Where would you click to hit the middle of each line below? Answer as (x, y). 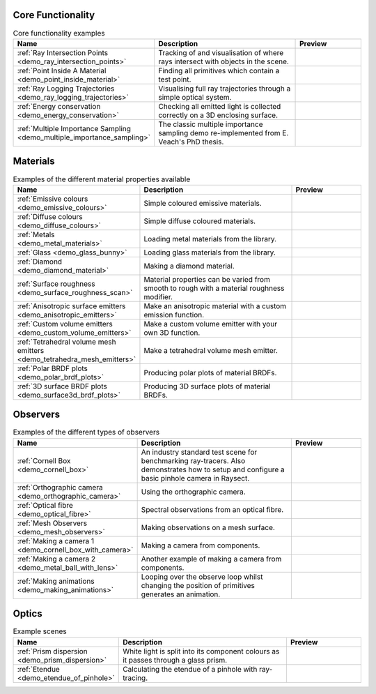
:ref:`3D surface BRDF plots (62, 386)
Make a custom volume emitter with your (211, 324)
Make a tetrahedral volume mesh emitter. (211, 350)
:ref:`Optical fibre (45, 505)
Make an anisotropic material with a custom (215, 305)
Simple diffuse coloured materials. (200, 221)
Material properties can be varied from (207, 279)
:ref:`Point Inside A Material (62, 70)
